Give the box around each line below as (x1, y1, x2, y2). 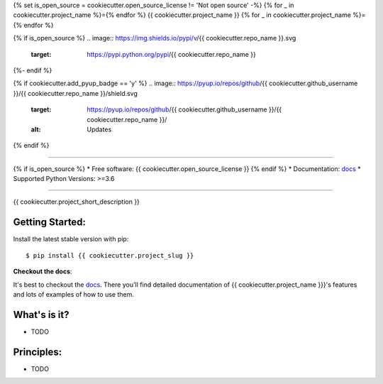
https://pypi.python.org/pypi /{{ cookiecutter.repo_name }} (87, 50, 257, 58)
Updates (87, 125, 112, 133)
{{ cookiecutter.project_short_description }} (13, 197, 140, 206)
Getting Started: (13, 216, 87, 229)
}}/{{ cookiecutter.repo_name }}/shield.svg (13, 89, 138, 97)
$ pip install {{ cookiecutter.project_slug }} (26, 251, 194, 259)
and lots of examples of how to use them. (13, 290, 134, 298)
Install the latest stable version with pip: (13, 235, 129, 243)
